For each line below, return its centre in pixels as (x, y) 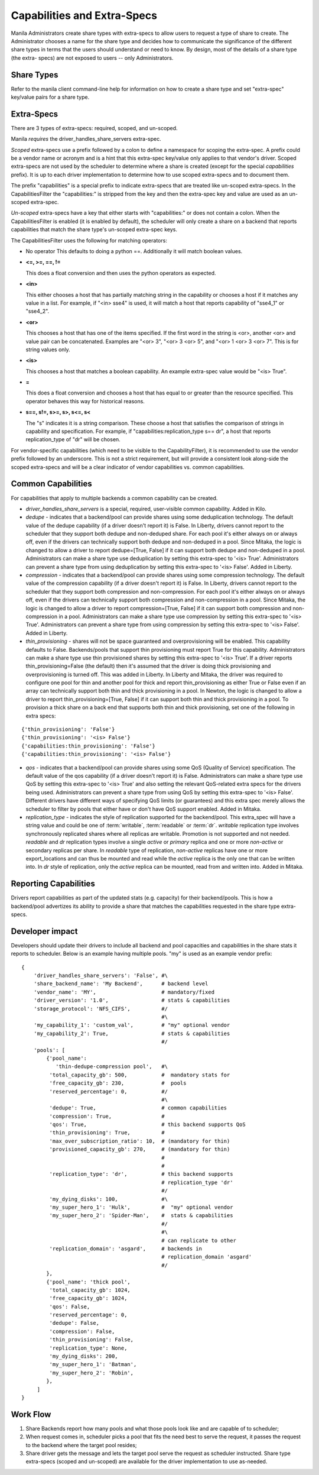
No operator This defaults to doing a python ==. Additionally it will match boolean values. (134, 251)
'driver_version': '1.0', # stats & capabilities (132, 1000)
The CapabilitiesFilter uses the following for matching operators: (89, 240)
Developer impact (44, 931)
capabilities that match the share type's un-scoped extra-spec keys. (94, 229)
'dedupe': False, (74, 1323)
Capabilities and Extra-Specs (84, 15)
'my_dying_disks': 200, (84, 1356)
